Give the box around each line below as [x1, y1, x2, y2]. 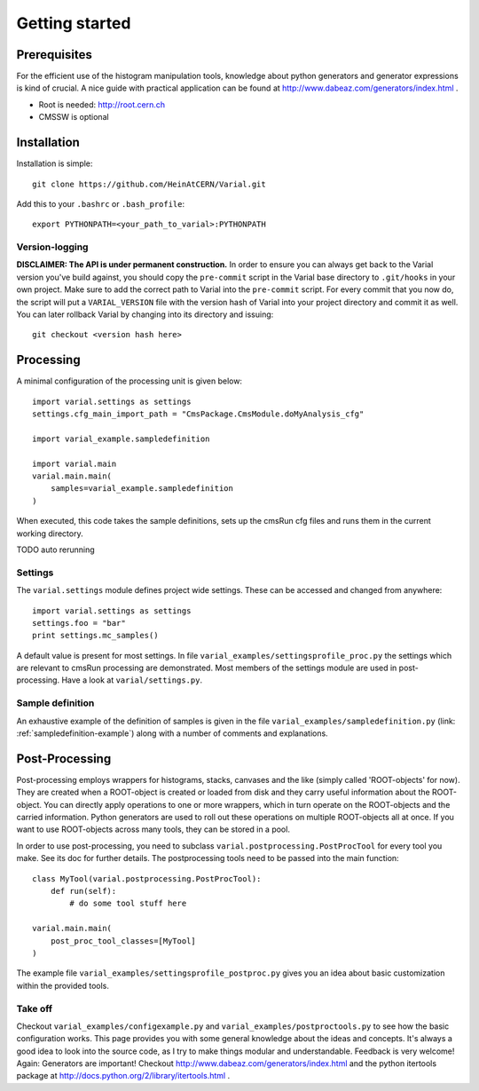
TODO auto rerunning [16, 544, 95, 555]
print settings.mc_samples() [32, 630, 159, 641]
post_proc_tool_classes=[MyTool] [50, 936, 197, 945]
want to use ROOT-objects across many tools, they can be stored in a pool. [16, 824, 290, 834]
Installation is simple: [16, 158, 93, 169]
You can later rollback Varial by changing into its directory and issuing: [16, 309, 274, 320]
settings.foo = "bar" [32, 618, 126, 628]
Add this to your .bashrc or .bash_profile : [16, 198, 185, 209]
